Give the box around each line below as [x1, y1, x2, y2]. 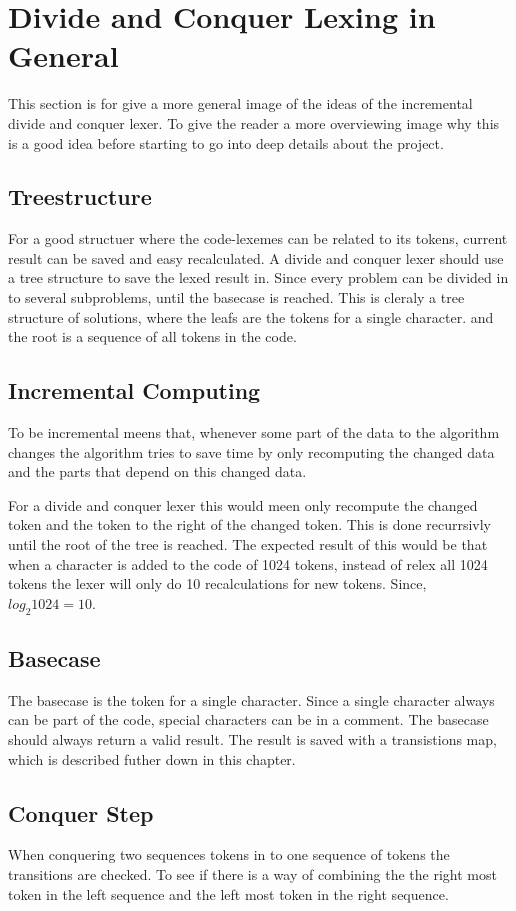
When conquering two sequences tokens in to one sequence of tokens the [8, 844, 450, 865]
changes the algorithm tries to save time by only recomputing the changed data [8, 441, 495, 462]
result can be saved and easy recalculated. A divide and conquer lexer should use [8, 247, 504, 268]
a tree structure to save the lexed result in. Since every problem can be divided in [8, 267, 509, 288]
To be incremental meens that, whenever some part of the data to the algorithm [8, 422, 500, 443]
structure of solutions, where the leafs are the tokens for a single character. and [8, 306, 494, 327]
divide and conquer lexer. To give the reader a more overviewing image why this [8, 112, 500, 133]
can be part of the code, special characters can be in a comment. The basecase [8, 709, 489, 730]
